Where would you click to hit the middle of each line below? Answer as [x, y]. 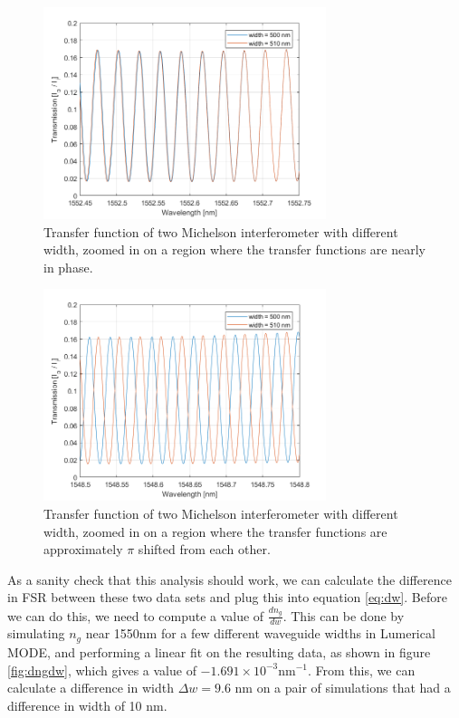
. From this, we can [362, 670]
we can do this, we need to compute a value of [136, 615]
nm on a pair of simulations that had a [343, 688]
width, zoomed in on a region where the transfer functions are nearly [234, 249]
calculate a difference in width [91, 688]
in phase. [68, 267]
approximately [83, 549]
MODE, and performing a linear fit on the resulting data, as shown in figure [219, 651]
